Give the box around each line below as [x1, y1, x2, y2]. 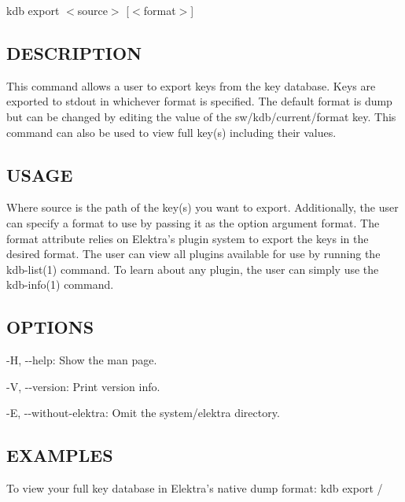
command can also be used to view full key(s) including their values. [6, 124, 337, 140]
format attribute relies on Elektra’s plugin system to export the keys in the [6, 230, 369, 246]
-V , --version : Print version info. [6, 378, 160, 394]
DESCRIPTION [6, 40, 142, 65]
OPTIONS [6, 315, 94, 339]
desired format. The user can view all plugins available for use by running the [6, 245, 381, 262]
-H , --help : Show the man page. [6, 352, 157, 368]
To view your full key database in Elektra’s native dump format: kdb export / [6, 480, 383, 496]
